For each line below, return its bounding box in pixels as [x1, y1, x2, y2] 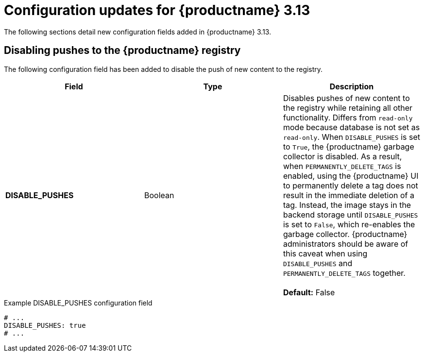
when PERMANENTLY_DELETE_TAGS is [283, 161, 401, 171]
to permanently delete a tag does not [283, 180, 418, 190]
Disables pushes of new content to [283, 93, 410, 103]
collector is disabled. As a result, [283, 151, 402, 161]
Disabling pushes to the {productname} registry [4, 44, 241, 57]
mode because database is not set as [283, 122, 420, 132]
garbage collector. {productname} [283, 229, 407, 239]
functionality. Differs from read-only [283, 112, 413, 122]
